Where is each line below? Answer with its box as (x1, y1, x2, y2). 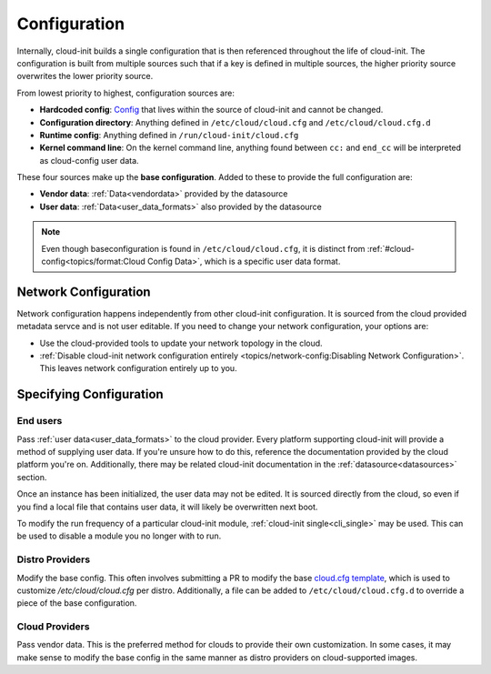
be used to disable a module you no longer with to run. (16, 530, 222, 541)
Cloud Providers (16, 620, 90, 633)
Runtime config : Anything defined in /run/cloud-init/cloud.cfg (39, 129, 299, 140)
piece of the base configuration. (16, 598, 137, 609)
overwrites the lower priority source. (16, 71, 154, 82)
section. (16, 471, 47, 482)
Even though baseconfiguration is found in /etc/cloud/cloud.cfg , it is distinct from (41, 243, 366, 254)
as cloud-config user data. (39, 155, 140, 166)
